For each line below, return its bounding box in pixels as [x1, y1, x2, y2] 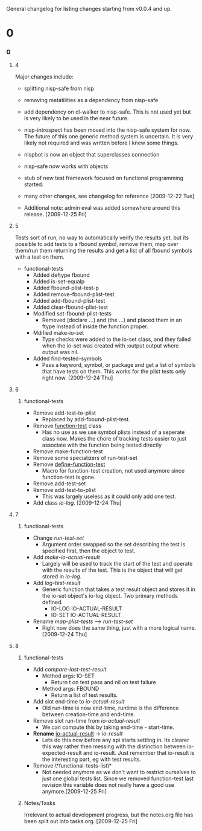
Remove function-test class [33, 422, 101, 430]
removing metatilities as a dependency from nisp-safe [24, 97, 159, 104]
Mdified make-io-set [33, 329, 84, 337]
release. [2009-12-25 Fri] [24, 211, 87, 218]
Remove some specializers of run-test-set [33, 454, 137, 462]
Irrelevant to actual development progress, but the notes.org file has [24, 811, 194, 818]
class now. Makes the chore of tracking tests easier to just [42, 435, 187, 442]
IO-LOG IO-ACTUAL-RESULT [51, 605, 122, 612]
